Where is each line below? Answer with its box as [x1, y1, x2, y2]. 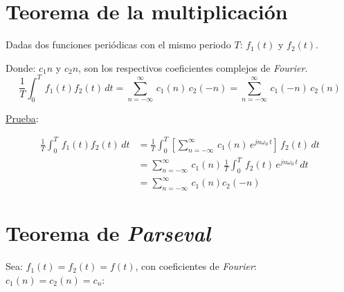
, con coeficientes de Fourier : [135, 259, 257, 273]
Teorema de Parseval [6, 219, 211, 248]
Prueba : [6, 110, 39, 125]
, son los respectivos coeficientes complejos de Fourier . [78, 60, 308, 75]
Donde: [6, 60, 36, 75]
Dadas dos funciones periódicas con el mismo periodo [6, 37, 231, 52]
